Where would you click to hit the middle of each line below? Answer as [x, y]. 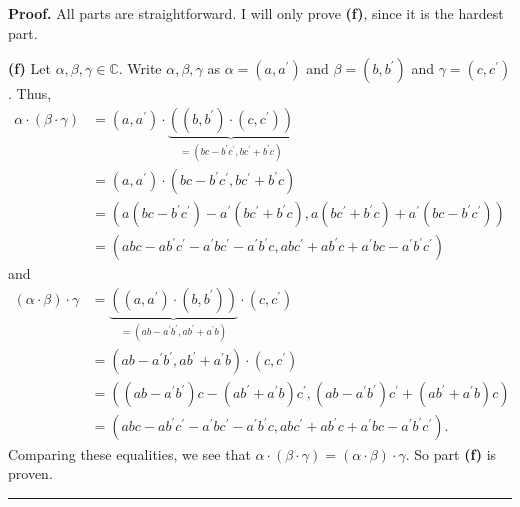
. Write [140, 68]
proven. [30, 473]
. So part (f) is [451, 453]
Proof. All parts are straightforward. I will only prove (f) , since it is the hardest [256, 13]
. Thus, [30, 93]
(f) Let [29, 68]
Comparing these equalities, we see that [129, 453]
